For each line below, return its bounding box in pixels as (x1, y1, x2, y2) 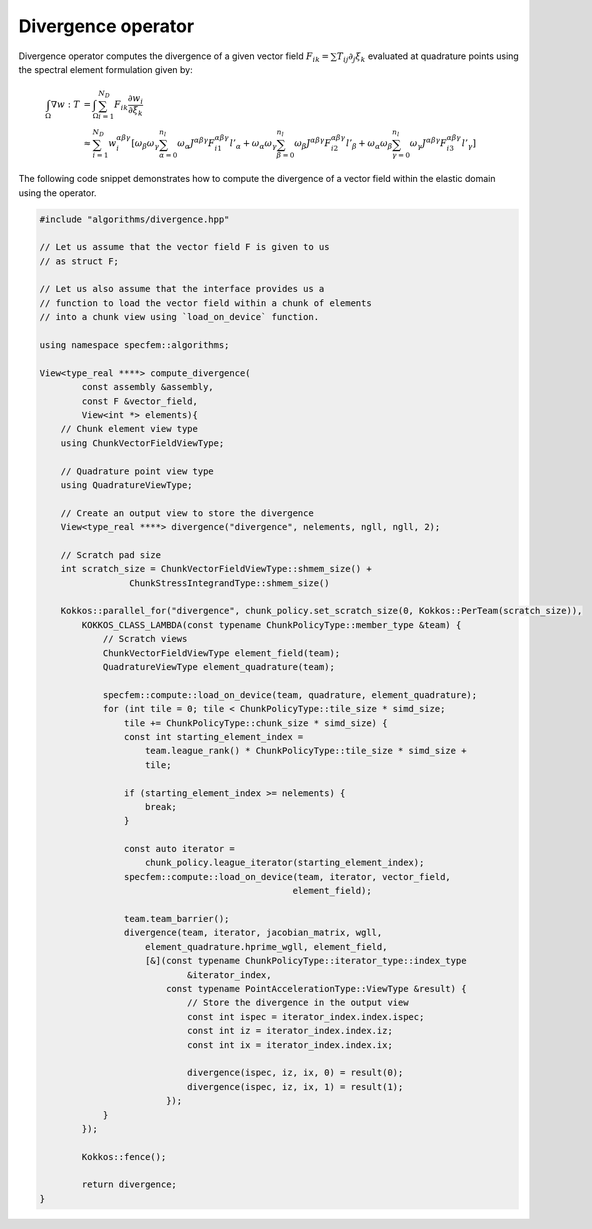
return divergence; (81, 1179, 177, 1190)
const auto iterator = (123, 843, 235, 855)
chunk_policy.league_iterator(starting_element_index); (145, 857, 425, 869)
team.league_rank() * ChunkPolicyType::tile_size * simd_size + (145, 745, 467, 757)
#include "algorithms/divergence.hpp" (39, 213, 230, 225)
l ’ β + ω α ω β (345, 138, 393, 152)
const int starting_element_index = (123, 731, 304, 742)
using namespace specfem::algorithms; (39, 340, 230, 351)
